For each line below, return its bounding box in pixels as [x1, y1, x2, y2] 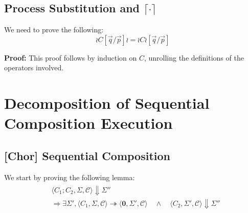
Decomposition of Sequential [4, 92, 210, 113]
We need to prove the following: [4, 24, 104, 35]
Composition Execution [4, 112, 173, 133]
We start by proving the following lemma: [4, 171, 135, 182]
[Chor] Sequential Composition [4, 147, 170, 163]
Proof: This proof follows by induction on [4, 52, 137, 63]
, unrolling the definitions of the [144, 52, 244, 63]
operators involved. [4, 62, 64, 73]
